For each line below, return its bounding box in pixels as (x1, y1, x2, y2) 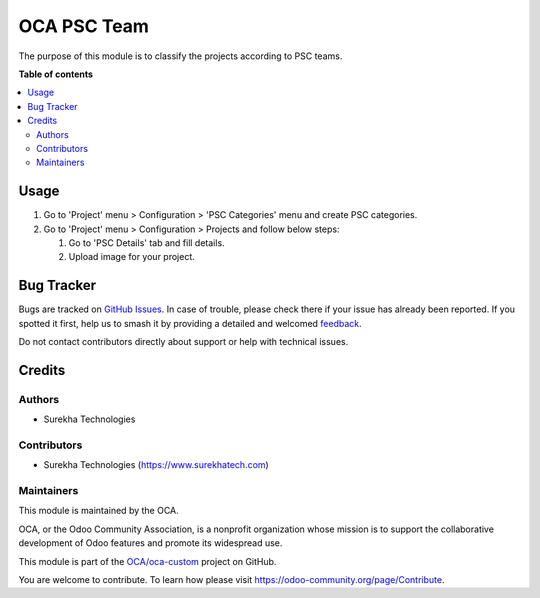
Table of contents (18, 68, 94, 80)
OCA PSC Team (18, 15, 150, 37)
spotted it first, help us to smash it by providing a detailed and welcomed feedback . (18, 317, 362, 329)
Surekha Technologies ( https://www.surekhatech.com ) (43, 459, 269, 471)
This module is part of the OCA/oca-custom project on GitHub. (18, 555, 277, 567)
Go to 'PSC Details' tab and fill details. (68, 236, 225, 249)
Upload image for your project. (68, 251, 195, 263)
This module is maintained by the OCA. (18, 505, 179, 517)
